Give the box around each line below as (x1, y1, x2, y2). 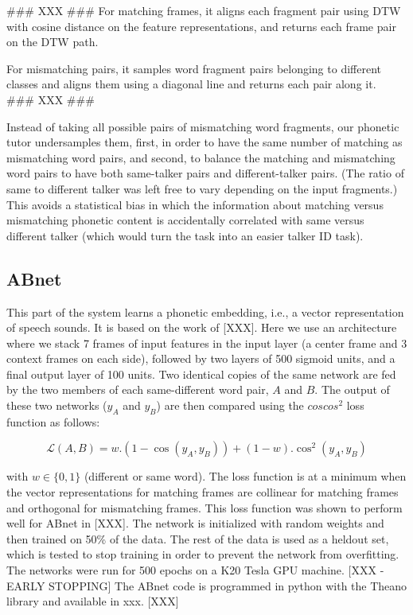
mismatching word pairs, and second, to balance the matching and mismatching (6, 149, 395, 165)
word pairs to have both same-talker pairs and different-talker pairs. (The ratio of (6, 165, 404, 181)
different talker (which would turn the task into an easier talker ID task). (6, 227, 364, 243)
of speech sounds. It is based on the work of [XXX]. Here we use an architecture (6, 319, 397, 336)
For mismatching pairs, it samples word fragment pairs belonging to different (6, 60, 381, 76)
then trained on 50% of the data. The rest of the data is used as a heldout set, (6, 530, 389, 547)
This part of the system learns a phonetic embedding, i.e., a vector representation (6, 303, 404, 320)
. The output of (314, 381, 390, 398)
